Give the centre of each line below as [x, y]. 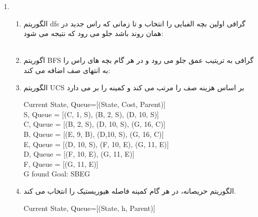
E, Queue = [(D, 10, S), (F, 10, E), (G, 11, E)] [96, 144]
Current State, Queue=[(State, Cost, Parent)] [94, 104]
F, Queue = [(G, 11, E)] [61, 164]
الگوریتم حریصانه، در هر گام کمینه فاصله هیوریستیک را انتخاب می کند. [130, 190]
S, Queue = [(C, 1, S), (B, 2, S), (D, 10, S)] [91, 114]
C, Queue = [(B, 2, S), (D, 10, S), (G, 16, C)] [94, 124]
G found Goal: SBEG [57, 174]
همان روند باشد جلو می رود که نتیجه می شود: [93, 33]
